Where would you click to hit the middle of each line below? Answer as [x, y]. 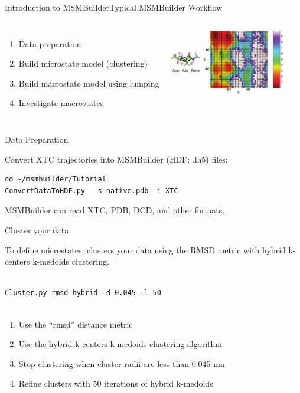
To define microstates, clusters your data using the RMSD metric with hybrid [145, 250]
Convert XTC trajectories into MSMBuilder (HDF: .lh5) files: [116, 159]
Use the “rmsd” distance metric [76, 324]
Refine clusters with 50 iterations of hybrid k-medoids [116, 383]
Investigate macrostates [61, 103]
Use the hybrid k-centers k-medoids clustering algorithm [120, 344]
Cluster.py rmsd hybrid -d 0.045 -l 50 [83, 293]
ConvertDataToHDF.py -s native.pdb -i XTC [92, 191]
